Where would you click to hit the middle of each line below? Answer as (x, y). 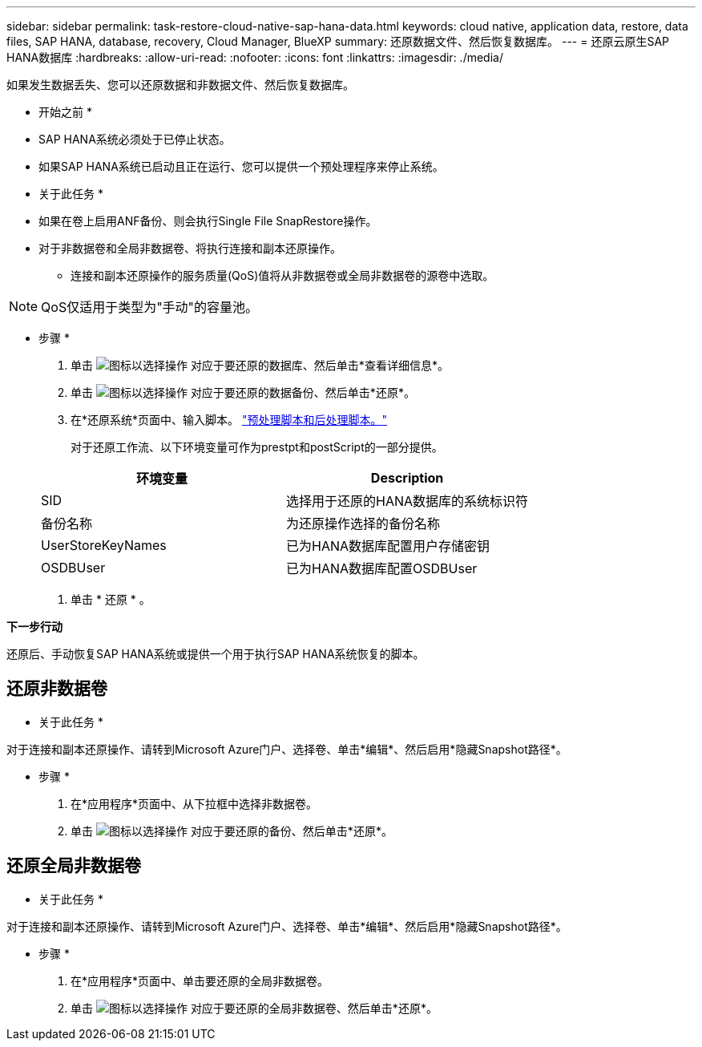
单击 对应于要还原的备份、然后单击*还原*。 (232, 831)
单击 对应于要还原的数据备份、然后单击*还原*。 (243, 392)
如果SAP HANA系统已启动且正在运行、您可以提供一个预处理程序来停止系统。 (241, 166)
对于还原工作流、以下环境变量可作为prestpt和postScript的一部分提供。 (257, 447)
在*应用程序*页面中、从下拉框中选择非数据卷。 (194, 803)
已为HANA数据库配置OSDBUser (382, 568)
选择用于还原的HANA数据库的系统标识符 (407, 501)
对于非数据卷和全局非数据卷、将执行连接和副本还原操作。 (190, 248)
